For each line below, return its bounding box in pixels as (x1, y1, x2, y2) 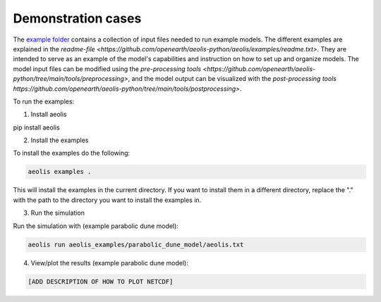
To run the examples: (13, 97, 75, 106)
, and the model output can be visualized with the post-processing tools (128, 75, 337, 83)
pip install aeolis (13, 123, 60, 132)
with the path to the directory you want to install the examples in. (13, 196, 202, 204)
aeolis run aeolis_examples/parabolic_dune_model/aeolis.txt (28, 240, 244, 248)
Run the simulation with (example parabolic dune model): (13, 222, 179, 230)
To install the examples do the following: (13, 149, 131, 158)
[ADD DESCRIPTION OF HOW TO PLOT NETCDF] (28, 277, 174, 285)
